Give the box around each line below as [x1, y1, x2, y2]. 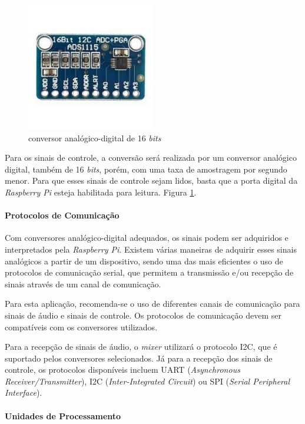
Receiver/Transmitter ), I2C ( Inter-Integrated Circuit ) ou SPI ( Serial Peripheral [5, 375, 290, 387]
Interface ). [5, 386, 42, 399]
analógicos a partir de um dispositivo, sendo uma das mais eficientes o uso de [5, 254, 283, 267]
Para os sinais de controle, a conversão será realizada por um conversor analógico [5, 151, 297, 164]
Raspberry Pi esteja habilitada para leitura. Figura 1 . [5, 185, 197, 198]
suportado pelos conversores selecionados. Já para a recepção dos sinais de [5, 352, 273, 364]
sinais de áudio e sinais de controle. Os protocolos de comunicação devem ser [5, 309, 281, 321]
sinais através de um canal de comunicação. [5, 277, 161, 290]
